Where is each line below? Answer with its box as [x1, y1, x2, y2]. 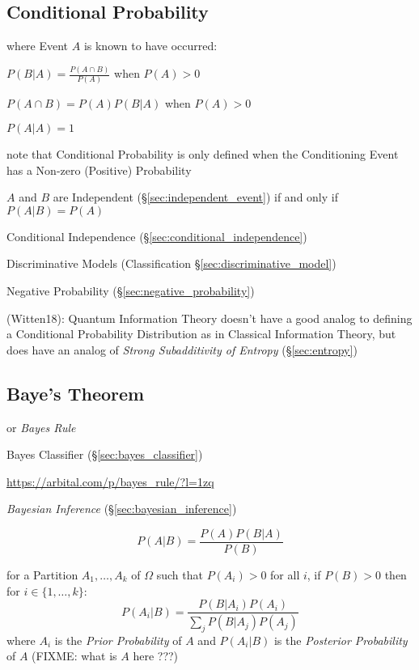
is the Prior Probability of [54, 631, 182, 648]
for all [270, 566, 300, 583]
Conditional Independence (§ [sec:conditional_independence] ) [6, 227, 307, 244]
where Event [6, 37, 69, 54]
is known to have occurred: [83, 37, 218, 54]
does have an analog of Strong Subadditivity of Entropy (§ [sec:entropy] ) [6, 341, 358, 358]
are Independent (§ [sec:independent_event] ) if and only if [53, 189, 338, 206]
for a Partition [6, 566, 78, 583]
